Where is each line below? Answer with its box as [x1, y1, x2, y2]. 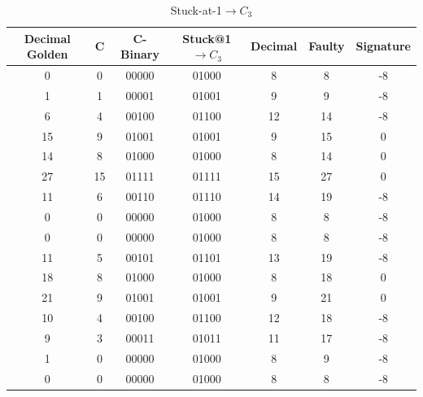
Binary [120, 46, 159, 63]
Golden [27, 46, 68, 63]
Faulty [308, 37, 345, 55]
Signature [355, 37, 411, 55]
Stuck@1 [182, 29, 232, 46]
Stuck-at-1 [170, 2, 222, 18]
